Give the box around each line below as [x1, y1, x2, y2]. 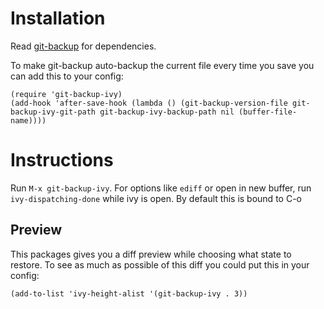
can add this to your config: [10, 70, 124, 82]
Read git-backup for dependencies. [10, 40, 157, 52]
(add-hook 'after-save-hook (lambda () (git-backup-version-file [10, 98, 288, 108]
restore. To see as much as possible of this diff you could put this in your [10, 258, 310, 271]
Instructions [10, 149, 114, 172]
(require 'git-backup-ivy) [10, 89, 123, 99]
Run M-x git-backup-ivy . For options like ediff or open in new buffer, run [10, 182, 312, 194]
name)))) [10, 115, 47, 126]
